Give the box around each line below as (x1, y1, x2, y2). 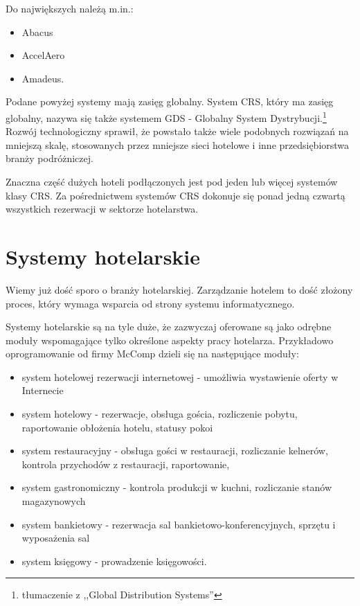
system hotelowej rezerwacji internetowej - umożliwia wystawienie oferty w (21, 369, 339, 384)
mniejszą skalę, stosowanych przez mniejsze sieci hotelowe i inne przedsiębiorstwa (6, 137, 350, 152)
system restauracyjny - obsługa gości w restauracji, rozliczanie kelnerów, (21, 443, 328, 458)
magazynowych (21, 494, 86, 508)
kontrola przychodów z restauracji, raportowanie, (21, 456, 230, 471)
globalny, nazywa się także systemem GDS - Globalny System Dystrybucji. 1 (6, 108, 327, 125)
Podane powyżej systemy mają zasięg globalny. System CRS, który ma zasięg (6, 94, 334, 109)
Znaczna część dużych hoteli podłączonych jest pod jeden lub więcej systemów (6, 175, 338, 188)
